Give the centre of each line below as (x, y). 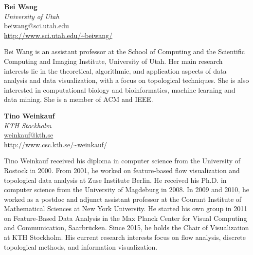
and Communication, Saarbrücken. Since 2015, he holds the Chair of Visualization (126, 227)
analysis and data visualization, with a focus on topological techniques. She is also (126, 80)
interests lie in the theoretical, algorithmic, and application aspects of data (115, 70)
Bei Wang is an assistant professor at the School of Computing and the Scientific (125, 51)
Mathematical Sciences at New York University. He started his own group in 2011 (126, 208)
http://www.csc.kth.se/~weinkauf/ (56, 144)
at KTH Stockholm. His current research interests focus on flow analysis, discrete (125, 237)
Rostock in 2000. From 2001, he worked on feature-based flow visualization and (122, 170)
